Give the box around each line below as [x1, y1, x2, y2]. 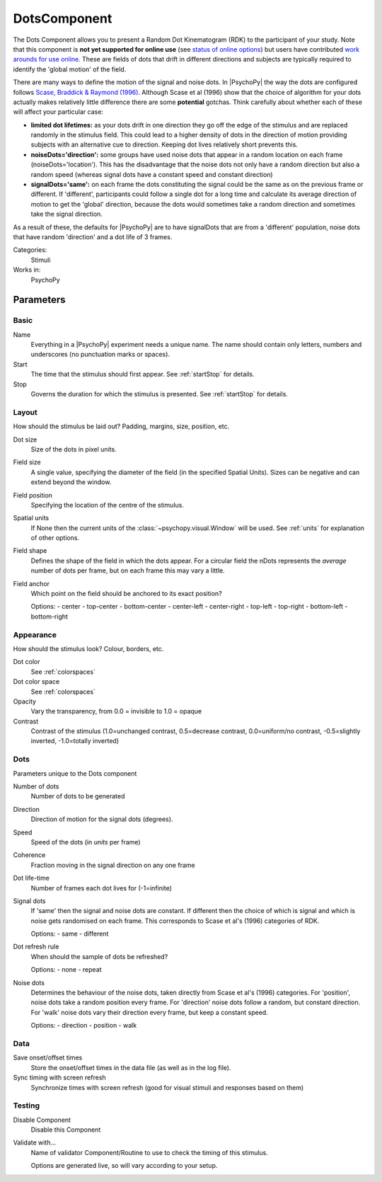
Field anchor [13, 579, 50, 587]
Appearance [13, 630, 57, 640]
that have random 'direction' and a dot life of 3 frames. [13, 232, 173, 241]
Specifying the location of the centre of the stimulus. [30, 500, 184, 509]
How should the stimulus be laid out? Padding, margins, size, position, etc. [13, 422, 230, 431]
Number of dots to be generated [30, 792, 125, 801]
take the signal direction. [30, 210, 103, 219]
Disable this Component [30, 1125, 101, 1134]
